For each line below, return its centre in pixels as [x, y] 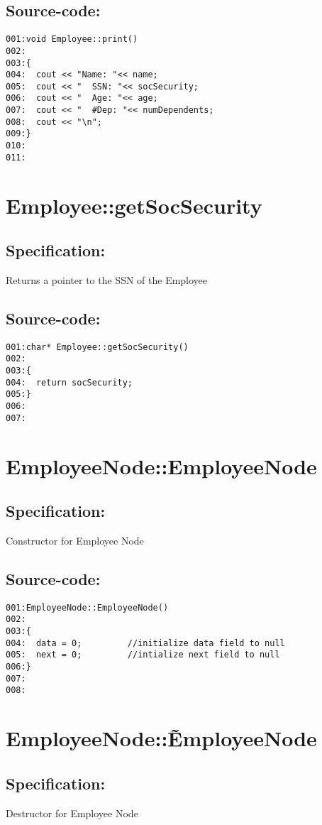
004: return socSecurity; [69, 382]
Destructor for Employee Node [72, 813]
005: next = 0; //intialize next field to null [143, 655]
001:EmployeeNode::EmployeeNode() [87, 607]
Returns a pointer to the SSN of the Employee [107, 280]
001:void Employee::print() [72, 39]
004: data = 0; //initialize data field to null [145, 643]
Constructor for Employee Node [75, 540]
